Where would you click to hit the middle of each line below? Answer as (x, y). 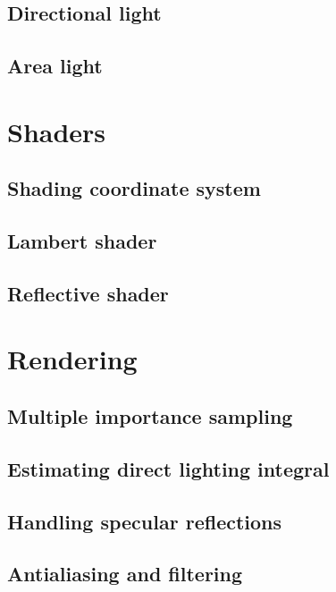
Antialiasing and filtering (125, 574)
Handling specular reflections (145, 521)
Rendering (72, 359)
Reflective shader (88, 293)
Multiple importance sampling (150, 416)
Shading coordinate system (134, 188)
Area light (55, 66)
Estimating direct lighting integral (168, 468)
